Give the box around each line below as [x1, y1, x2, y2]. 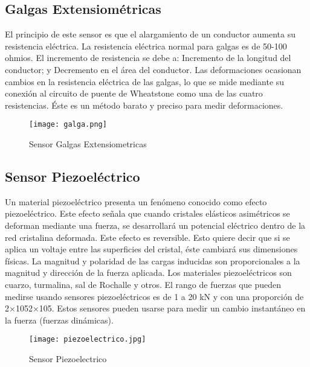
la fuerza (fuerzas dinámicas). [5, 313, 114, 326]
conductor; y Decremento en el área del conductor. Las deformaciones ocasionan [5, 63, 302, 75]
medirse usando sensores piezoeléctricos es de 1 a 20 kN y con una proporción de [5, 290, 304, 302]
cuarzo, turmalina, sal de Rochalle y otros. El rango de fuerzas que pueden [5, 278, 281, 290]
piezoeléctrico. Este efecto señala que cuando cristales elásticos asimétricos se [5, 207, 290, 220]
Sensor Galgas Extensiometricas [29, 138, 147, 150]
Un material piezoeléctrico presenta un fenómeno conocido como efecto [5, 195, 267, 208]
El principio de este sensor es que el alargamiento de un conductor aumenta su [5, 28, 295, 40]
